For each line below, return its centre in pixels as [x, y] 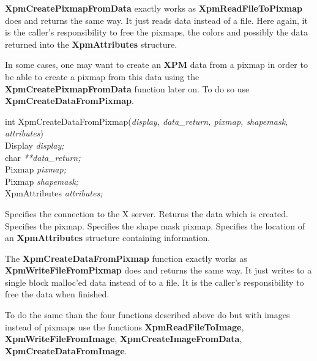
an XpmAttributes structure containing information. [108, 238]
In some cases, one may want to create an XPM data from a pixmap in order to [156, 65]
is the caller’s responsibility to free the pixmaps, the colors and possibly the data [157, 32]
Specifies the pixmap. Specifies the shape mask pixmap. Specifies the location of [155, 225]
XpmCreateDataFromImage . [66, 350]
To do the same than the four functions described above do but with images [147, 315]
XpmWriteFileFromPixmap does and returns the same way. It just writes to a [158, 270]
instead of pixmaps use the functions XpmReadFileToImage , [125, 326]
